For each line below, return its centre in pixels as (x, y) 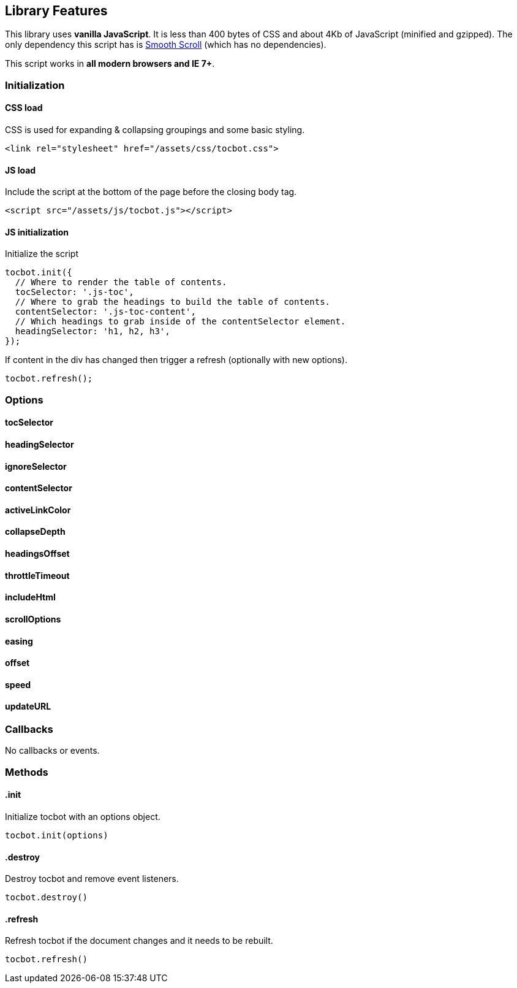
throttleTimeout (37, 575)
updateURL (28, 707)
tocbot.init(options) (57, 835)
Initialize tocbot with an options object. (83, 816)
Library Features (56, 11)
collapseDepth (35, 532)
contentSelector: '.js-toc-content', (105, 312)
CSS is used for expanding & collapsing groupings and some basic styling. (155, 130)
